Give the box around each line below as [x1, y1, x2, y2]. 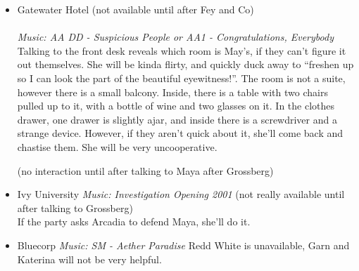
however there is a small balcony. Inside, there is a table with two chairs [17, 84, 328, 99]
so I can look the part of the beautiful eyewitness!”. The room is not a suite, [17, 70, 346, 85]
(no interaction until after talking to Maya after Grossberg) [17, 163, 274, 178]
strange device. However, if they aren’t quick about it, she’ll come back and [17, 126, 344, 140]
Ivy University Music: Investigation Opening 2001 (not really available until [17, 187, 345, 201]
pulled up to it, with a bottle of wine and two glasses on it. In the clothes [17, 98, 335, 113]
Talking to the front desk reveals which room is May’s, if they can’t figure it [17, 43, 346, 58]
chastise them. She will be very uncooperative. [17, 139, 218, 154]
